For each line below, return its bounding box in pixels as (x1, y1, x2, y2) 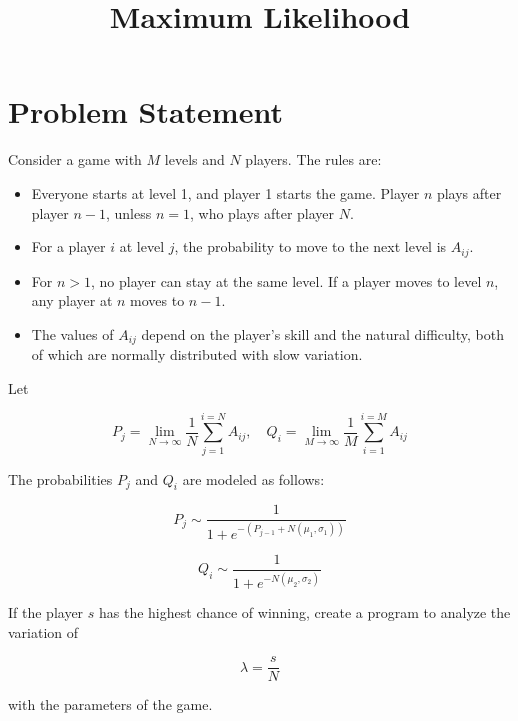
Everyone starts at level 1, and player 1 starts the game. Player (31, 182, 420, 203)
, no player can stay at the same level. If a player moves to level (91, 270, 482, 291)
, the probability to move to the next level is (174, 236, 447, 257)
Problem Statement (8, 91, 283, 132)
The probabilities (8, 468, 113, 489)
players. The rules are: (245, 149, 382, 170)
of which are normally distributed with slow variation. (31, 344, 363, 365)
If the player (8, 602, 84, 623)
